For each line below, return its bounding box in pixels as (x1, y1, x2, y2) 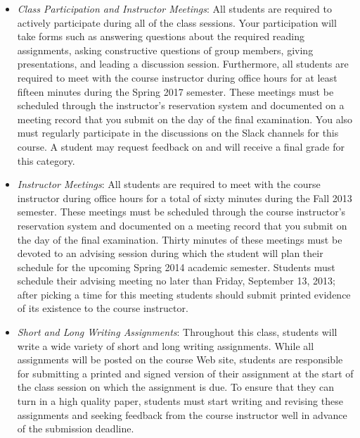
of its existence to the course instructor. (17, 301, 188, 315)
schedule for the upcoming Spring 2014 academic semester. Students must (17, 259, 335, 274)
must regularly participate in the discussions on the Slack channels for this (17, 125, 339, 140)
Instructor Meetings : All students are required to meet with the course (17, 177, 321, 192)
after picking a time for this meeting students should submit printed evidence (17, 287, 351, 301)
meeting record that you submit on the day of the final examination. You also (17, 111, 353, 126)
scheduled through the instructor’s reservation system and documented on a (17, 98, 345, 113)
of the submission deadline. (17, 421, 134, 436)
